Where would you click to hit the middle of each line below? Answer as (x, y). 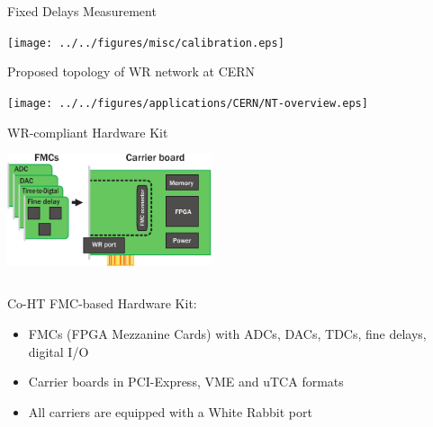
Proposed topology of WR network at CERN (131, 71)
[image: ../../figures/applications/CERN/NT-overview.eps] (188, 103)
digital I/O (59, 351)
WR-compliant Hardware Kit (88, 132)
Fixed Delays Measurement (82, 11)
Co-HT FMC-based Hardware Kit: (102, 303)
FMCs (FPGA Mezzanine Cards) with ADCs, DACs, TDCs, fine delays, (227, 334)
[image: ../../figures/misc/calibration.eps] (146, 43)
